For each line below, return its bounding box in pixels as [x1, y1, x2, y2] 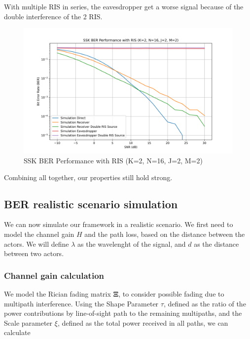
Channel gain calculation [4, 269, 104, 281]
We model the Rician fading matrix [4, 289, 111, 299]
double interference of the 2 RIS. [4, 11, 103, 21]
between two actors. [4, 248, 64, 259]
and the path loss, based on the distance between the [84, 229, 245, 239]
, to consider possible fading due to [118, 289, 224, 299]
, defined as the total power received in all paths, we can [57, 317, 228, 328]
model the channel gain [4, 229, 74, 239]
